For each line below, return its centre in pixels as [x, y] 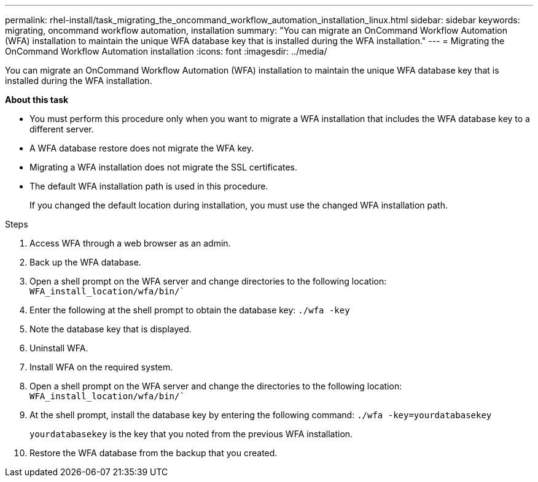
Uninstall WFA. [59, 348]
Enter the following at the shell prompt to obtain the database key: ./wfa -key [190, 310]
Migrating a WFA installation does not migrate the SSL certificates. [164, 167]
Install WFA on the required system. [101, 367]
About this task [37, 100]
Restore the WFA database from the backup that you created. [154, 453]
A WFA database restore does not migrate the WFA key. [142, 148]
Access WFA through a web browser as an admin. [130, 243]
